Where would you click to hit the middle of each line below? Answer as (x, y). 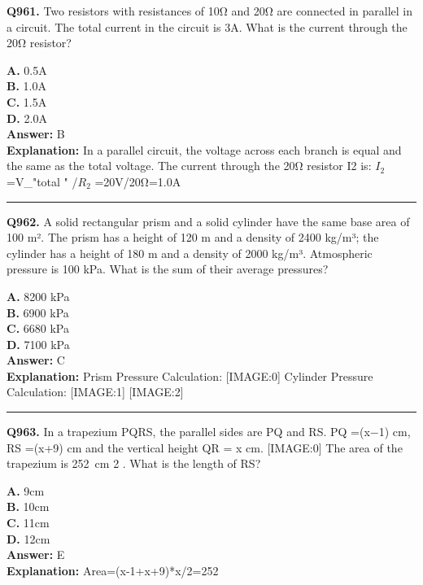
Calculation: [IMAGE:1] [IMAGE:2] (95, 392)
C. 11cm (28, 523)
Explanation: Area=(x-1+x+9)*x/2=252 (113, 570)
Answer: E (36, 554)
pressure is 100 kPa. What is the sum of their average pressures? (168, 269)
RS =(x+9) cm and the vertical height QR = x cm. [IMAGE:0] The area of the (205, 447)
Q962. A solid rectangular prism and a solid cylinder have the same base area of (208, 221)
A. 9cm (26, 490)
